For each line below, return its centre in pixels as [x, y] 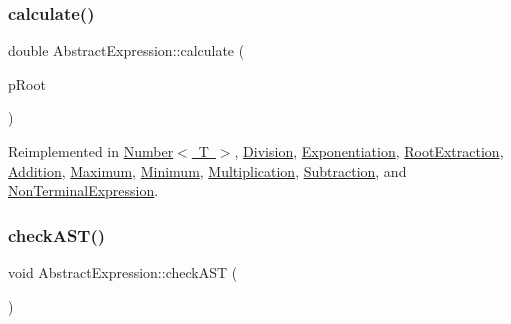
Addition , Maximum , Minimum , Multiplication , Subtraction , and [207, 170]
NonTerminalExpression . [83, 190]
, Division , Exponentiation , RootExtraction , [369, 151]
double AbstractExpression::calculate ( [126, 50]
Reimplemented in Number [91, 151]
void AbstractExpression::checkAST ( [123, 272]
